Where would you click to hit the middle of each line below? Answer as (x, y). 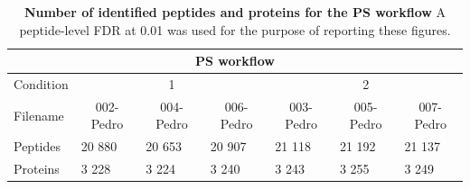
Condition (41, 84)
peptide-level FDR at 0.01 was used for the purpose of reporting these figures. (235, 29)
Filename (39, 115)
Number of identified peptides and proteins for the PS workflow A (235, 12)
